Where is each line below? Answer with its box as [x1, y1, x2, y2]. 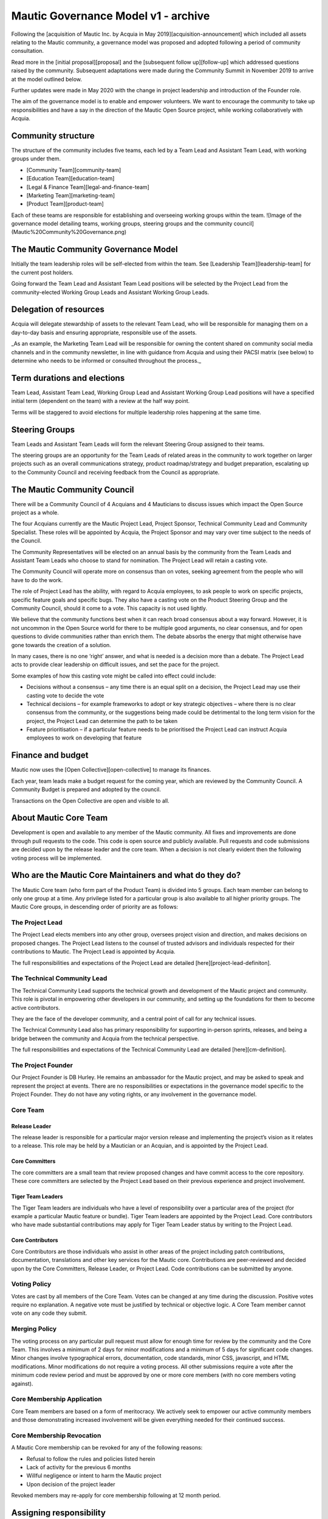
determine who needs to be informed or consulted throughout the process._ [11, 357, 202, 365]
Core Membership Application [11, 1395, 103, 1404]
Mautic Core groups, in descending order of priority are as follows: [11, 903, 179, 911]
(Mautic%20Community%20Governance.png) [11, 228, 127, 236]
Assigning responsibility [11, 1507, 106, 1518]
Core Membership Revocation [11, 1431, 101, 1439]
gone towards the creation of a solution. [11, 641, 112, 648]
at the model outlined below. [11, 75, 82, 83]
